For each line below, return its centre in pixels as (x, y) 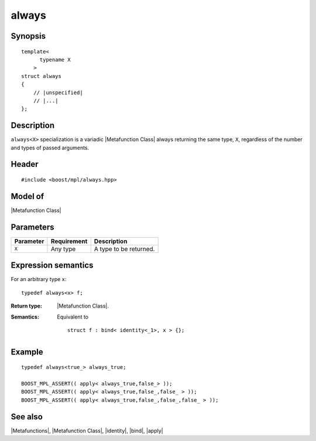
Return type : (26, 306)
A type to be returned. (124, 249)
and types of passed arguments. (50, 148)
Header (25, 164)
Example (27, 352)
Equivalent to (73, 317)
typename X (55, 59)
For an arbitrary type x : (39, 279)
